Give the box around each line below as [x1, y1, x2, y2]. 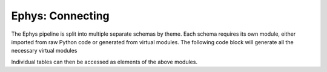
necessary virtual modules [11, 47, 78, 54]
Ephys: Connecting [11, 9, 110, 22]
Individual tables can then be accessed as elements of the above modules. [11, 58, 198, 65]
